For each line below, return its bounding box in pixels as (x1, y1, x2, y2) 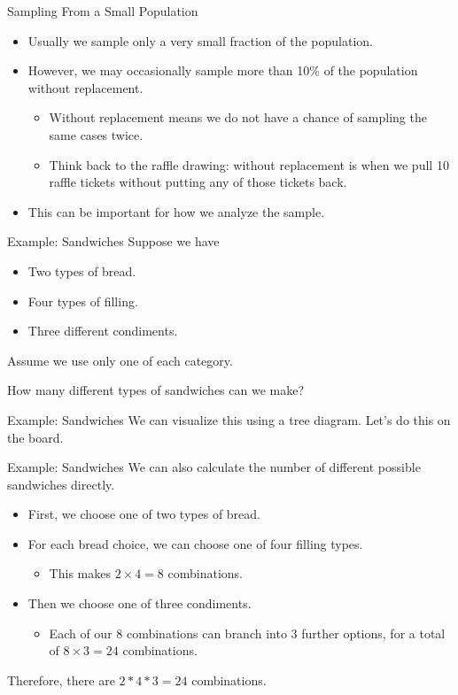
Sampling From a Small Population (7, 2, 198, 19)
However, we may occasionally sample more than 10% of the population (27, 61, 418, 80)
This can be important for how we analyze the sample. (27, 202, 325, 220)
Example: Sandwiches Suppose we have (7, 232, 220, 251)
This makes (49, 564, 111, 583)
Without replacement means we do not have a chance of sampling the (49, 108, 427, 127)
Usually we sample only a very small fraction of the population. (27, 31, 374, 50)
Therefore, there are (7, 670, 115, 689)
